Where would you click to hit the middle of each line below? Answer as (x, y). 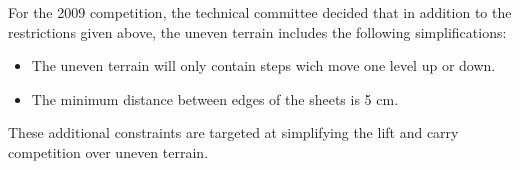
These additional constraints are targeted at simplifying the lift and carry (233, 132)
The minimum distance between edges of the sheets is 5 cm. (215, 98)
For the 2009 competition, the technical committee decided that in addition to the (260, 12)
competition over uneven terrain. (108, 151)
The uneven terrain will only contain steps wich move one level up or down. (263, 65)
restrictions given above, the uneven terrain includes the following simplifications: (257, 31)
